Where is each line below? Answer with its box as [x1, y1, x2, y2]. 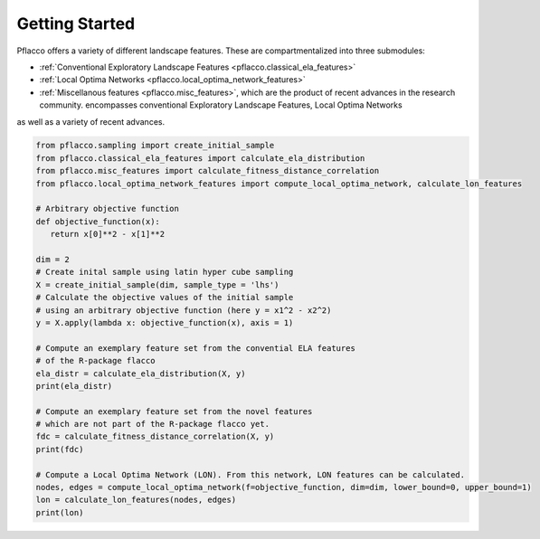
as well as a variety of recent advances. [16, 116, 166, 127]
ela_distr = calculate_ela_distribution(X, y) [35, 368, 246, 379]
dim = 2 [35, 254, 70, 264]
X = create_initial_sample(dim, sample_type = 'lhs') [35, 279, 279, 289]
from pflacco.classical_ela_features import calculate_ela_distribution [35, 153, 365, 163]
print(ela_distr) [35, 381, 113, 391]
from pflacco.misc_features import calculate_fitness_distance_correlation [35, 165, 380, 176]
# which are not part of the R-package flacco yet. [35, 419, 270, 430]
